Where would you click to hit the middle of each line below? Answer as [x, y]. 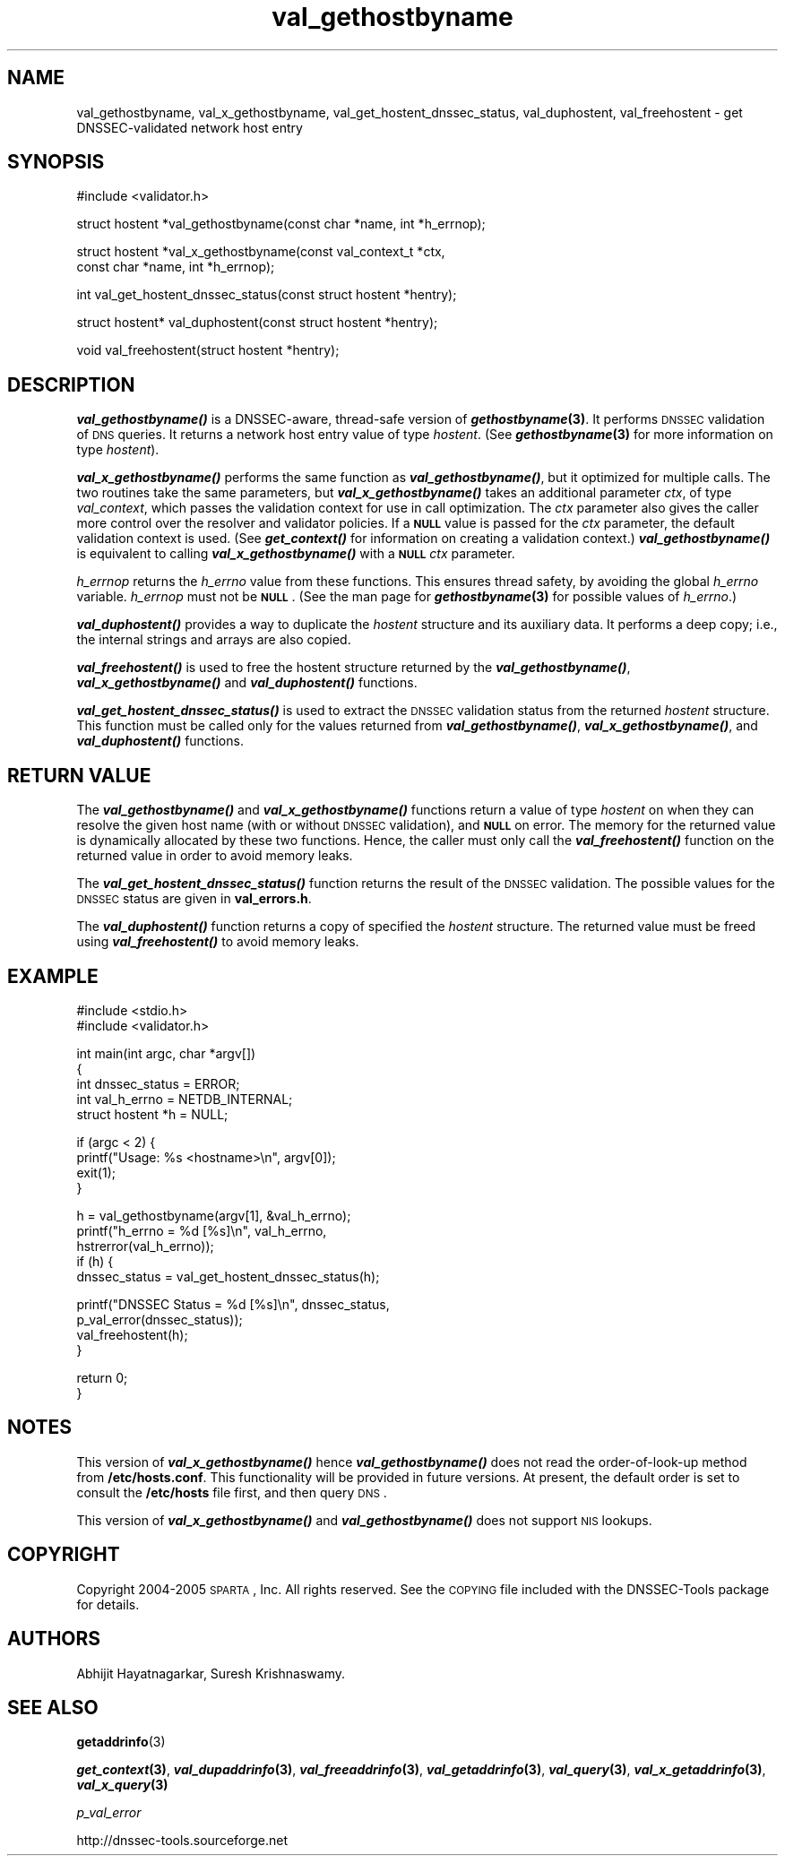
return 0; [102, 1377]
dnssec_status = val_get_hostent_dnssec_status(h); [228, 1276]
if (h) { [95, 1261]
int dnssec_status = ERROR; [158, 1083]
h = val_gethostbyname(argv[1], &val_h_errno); [214, 1215]
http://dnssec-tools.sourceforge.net [182, 1841]
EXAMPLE [53, 976]
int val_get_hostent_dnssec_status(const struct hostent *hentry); [267, 295]
